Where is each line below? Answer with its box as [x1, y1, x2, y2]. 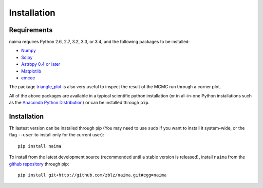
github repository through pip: [9, 161, 69, 167]
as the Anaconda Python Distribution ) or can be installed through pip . [9, 100, 150, 106]
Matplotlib [21, 68, 41, 74]
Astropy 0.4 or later [21, 61, 60, 67]
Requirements [9, 26, 53, 34]
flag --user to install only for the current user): [9, 132, 104, 138]
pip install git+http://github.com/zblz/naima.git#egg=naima [18, 172, 167, 178]
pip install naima [18, 143, 62, 149]
